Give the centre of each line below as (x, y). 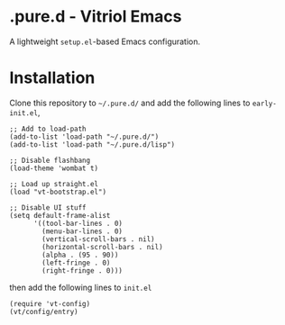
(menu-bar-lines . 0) (83, 231)
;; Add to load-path (48, 129)
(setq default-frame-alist (60, 215)
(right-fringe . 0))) (83, 271)
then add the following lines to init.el (81, 287)
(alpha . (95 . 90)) (80, 255)
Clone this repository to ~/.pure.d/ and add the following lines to (130, 103)
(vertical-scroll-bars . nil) (98, 239)
